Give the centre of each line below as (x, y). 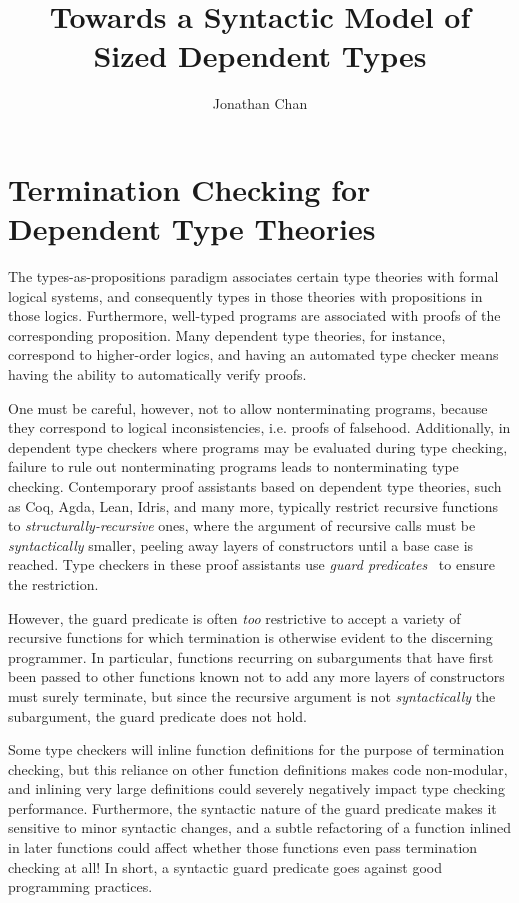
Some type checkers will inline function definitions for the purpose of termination (256, 749)
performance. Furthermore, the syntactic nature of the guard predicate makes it (252, 807)
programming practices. (80, 886)
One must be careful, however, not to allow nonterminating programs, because (248, 407)
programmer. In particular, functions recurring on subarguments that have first (251, 656)
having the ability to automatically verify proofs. (157, 374)
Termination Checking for (189, 188)
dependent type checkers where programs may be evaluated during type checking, (258, 446)
